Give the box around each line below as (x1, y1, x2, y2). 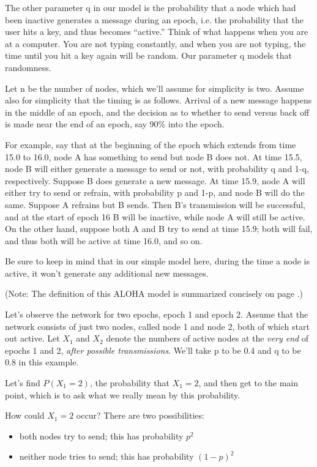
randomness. (5, 61, 51, 73)
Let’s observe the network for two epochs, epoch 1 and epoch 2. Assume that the (5, 308, 308, 321)
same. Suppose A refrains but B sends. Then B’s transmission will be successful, (5, 198, 306, 211)
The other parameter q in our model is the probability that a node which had (5, 1, 296, 13)
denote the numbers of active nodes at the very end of (106, 332, 309, 345)
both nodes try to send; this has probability (19, 429, 184, 442)
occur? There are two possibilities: (76, 409, 204, 422)
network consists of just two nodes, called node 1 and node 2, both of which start (5, 319, 310, 332)
